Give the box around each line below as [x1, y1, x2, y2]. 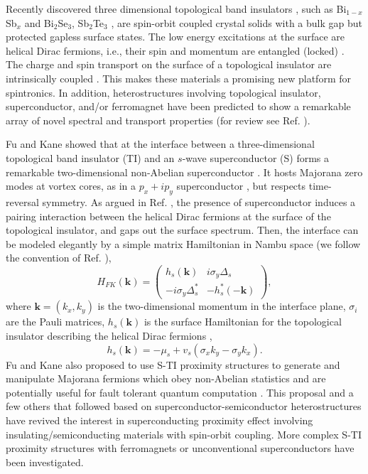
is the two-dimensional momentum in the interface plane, [97, 298, 346, 313]
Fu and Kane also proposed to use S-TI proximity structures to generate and [6, 357, 340, 372]
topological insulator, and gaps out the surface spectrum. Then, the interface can [6, 222, 359, 237]
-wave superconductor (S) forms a [182, 150, 329, 165]
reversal [6, 194, 39, 209]
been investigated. [6, 454, 84, 469]
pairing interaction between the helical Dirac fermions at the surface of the [6, 208, 331, 223]
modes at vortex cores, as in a [6, 178, 136, 193]
